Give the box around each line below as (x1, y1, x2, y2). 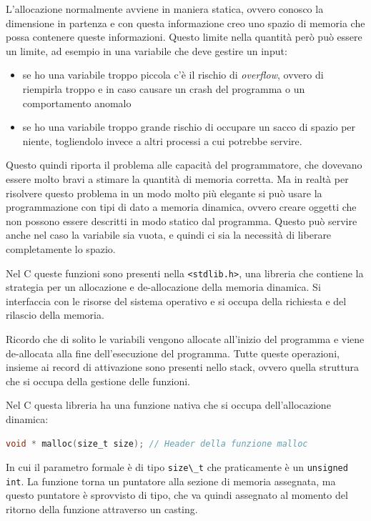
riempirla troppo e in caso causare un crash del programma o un (22, 81, 305, 96)
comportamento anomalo (22, 95, 132, 110)
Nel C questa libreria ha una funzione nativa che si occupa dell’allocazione (6, 397, 331, 412)
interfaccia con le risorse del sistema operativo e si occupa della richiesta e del (6, 293, 347, 308)
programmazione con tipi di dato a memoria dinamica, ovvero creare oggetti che (6, 199, 357, 214)
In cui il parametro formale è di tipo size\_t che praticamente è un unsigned (6, 460, 348, 475)
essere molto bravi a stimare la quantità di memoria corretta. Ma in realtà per (6, 171, 349, 186)
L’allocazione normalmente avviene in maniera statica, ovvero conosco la (6, 1, 324, 16)
